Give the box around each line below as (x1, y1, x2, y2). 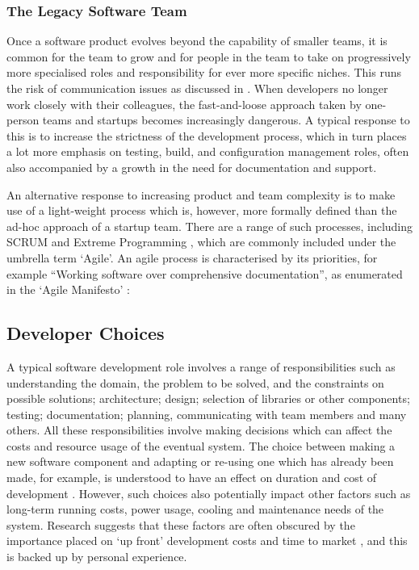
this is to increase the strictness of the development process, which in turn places (6, 127, 407, 144)
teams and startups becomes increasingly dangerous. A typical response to (42, 111, 410, 128)
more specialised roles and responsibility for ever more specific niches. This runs (6, 64, 401, 81)
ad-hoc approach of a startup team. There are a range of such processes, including (6, 217, 413, 234)
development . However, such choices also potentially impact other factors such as (6, 484, 411, 501)
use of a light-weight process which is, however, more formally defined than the (6, 202, 397, 219)
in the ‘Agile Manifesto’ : (6, 281, 130, 298)
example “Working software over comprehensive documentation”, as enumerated (6, 265, 403, 282)
